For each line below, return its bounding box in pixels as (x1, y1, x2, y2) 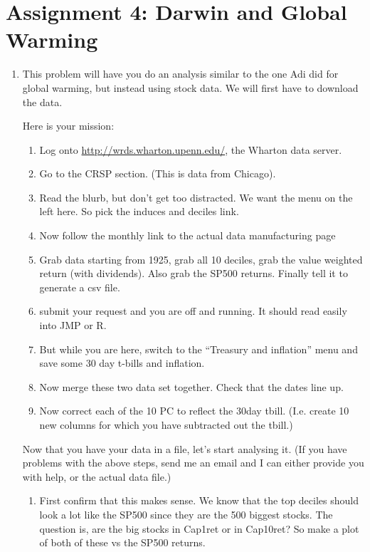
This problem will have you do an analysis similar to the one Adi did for (22, 66, 339, 81)
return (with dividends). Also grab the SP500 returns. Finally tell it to (39, 266, 348, 281)
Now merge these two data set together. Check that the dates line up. (39, 379, 344, 394)
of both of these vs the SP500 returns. (39, 535, 206, 550)
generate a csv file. (39, 279, 120, 294)
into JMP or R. (39, 318, 107, 333)
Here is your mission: (22, 118, 115, 133)
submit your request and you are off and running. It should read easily (39, 303, 347, 318)
